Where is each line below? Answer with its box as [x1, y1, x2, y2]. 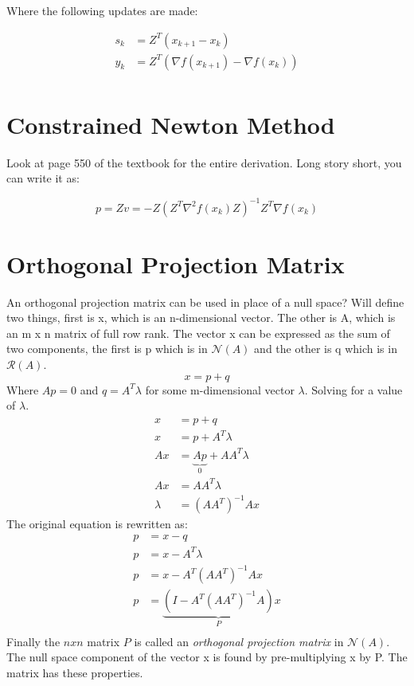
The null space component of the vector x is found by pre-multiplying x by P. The [6, 649, 408, 665]
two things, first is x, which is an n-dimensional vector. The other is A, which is [6, 309, 396, 326]
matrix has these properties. [6, 664, 143, 680]
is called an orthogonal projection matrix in [134, 633, 344, 649]
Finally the [6, 633, 61, 649]
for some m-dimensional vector [145, 381, 295, 398]
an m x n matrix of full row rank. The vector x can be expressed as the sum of [6, 324, 390, 341]
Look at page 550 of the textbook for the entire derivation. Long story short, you [6, 154, 402, 171]
